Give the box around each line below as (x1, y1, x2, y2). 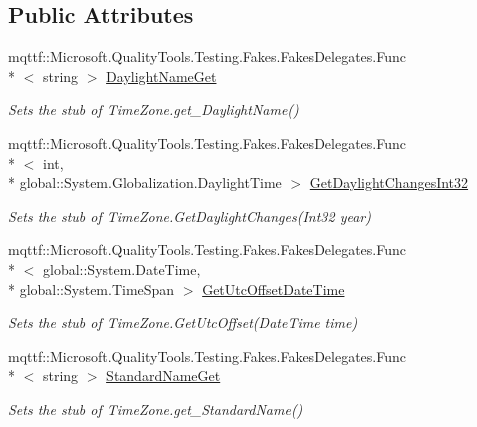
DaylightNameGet (106, 65, 217, 86)
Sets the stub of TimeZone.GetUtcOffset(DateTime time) (8, 312, 358, 333)
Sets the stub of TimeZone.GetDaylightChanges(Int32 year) (8, 205, 371, 226)
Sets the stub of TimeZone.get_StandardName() (8, 398, 303, 419)
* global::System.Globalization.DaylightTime (8, 172, 282, 193)
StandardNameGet (106, 365, 221, 386)
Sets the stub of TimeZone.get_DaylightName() (8, 99, 299, 120)
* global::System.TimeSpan (8, 278, 175, 299)
